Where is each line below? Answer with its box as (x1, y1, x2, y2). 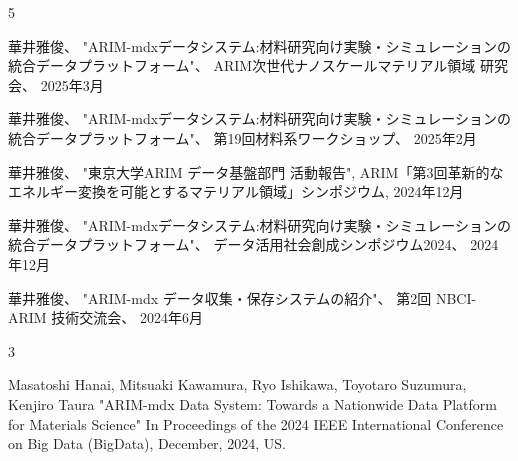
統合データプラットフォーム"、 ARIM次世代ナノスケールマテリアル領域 (8, 55, 476, 76)
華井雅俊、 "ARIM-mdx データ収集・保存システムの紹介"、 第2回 (8, 287, 432, 308)
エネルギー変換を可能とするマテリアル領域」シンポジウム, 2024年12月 (8, 181, 464, 202)
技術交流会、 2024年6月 (51, 307, 204, 328)
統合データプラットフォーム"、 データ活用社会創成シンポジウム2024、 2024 (8, 234, 499, 255)
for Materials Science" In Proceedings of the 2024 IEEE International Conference (8, 413, 504, 434)
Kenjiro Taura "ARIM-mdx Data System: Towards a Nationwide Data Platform (8, 393, 497, 414)
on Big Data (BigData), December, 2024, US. (8, 433, 286, 454)
